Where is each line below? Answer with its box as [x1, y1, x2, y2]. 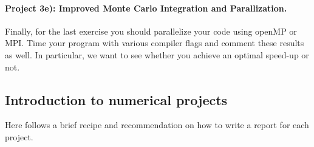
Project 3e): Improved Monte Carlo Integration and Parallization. [5, 1, 287, 14]
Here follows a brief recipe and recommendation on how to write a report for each [5, 118, 309, 131]
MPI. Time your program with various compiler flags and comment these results [5, 36, 304, 49]
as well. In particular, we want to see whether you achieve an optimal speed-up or [5, 48, 309, 61]
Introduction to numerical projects [5, 90, 228, 109]
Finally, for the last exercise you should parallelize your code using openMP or [5, 24, 297, 37]
